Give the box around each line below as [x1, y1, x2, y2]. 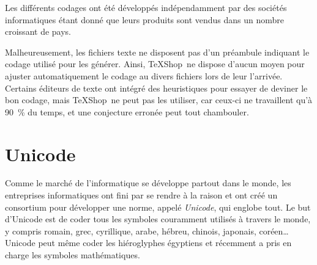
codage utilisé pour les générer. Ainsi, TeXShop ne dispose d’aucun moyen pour [5, 57, 305, 70]
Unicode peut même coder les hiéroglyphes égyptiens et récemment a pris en [5, 236, 292, 249]
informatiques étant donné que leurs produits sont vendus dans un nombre [5, 13, 285, 26]
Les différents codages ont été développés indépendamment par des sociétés [5, 1, 287, 13]
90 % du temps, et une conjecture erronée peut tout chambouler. [5, 105, 249, 118]
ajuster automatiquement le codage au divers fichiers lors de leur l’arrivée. [5, 69, 283, 82]
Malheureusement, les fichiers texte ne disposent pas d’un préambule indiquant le [5, 45, 310, 58]
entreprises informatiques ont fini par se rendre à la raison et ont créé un [5, 189, 278, 201]
